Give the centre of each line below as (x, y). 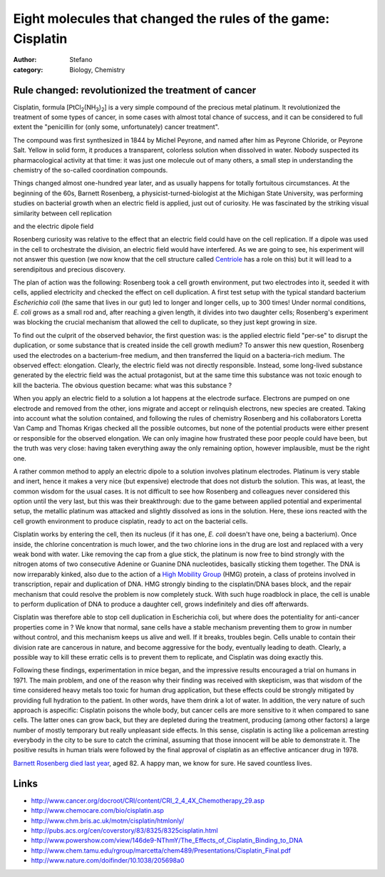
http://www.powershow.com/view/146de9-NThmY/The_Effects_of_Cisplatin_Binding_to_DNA (167, 841)
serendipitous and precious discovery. (70, 269)
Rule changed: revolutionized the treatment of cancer (135, 90)
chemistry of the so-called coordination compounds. (91, 170)
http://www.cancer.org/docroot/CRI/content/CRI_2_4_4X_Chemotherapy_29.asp (148, 800)
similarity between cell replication (62, 213)
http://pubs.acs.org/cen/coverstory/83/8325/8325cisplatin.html (124, 830)
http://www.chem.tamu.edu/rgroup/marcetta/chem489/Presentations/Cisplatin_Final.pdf (161, 850)
